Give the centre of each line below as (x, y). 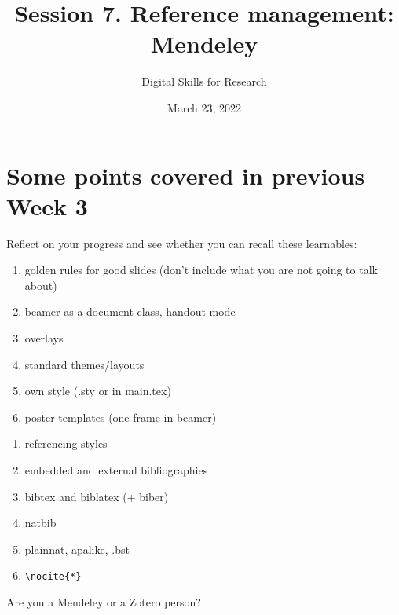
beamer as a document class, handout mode (130, 311)
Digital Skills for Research (204, 81)
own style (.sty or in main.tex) (98, 391)
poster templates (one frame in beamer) (121, 417)
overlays (44, 338)
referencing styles (66, 443)
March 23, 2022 (204, 107)
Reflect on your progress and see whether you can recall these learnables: (182, 243)
